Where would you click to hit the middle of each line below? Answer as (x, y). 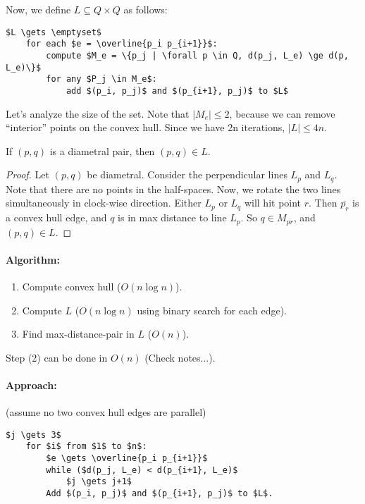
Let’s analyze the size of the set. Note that (98, 113)
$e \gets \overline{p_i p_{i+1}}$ (127, 459)
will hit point (273, 203)
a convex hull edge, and (56, 217)
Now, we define (38, 9)
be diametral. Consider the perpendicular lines (187, 174)
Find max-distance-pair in (78, 334)
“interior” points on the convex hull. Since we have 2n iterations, (146, 127)
